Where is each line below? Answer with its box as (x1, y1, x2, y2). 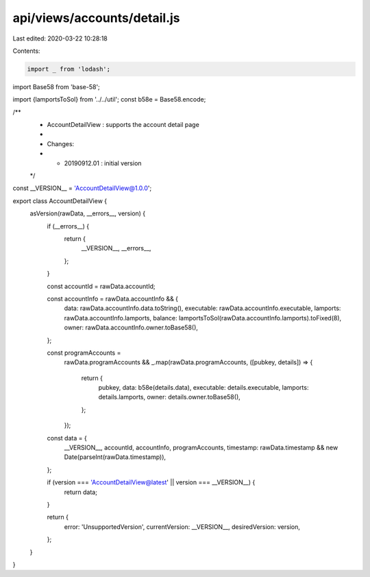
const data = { (47, 434, 87, 442)
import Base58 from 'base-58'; (12, 82, 101, 91)
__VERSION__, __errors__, (81, 244, 151, 252)
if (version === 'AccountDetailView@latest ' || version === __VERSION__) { (47, 478, 256, 486)
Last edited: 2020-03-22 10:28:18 (12, 34, 108, 43)
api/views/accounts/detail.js (12, 10, 181, 25)
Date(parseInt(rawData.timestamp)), (64, 453, 166, 461)
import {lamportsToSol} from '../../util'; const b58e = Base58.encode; (12, 95, 206, 104)
